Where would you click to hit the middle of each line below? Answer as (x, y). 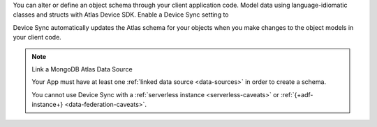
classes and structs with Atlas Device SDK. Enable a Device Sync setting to (121, 15)
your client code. (37, 37)
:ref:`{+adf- (297, 94)
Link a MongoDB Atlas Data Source (82, 69)
